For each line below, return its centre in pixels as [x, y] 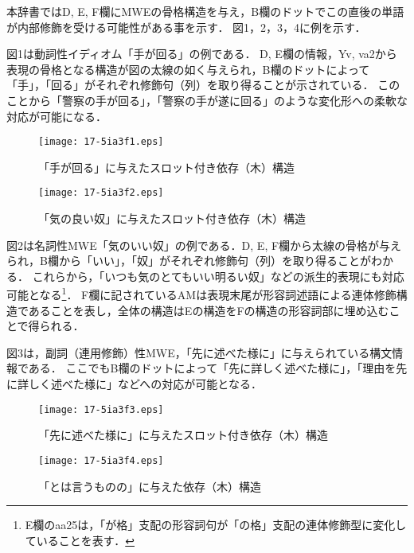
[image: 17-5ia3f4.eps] [101, 460]
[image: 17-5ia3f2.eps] [101, 193]
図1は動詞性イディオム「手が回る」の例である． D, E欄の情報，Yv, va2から [202, 54]
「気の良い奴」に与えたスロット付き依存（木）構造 [172, 218]
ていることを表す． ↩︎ [80, 540]
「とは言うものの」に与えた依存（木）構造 [150, 486]
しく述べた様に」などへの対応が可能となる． [145, 384]
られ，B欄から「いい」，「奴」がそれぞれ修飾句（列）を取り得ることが [189, 261]
